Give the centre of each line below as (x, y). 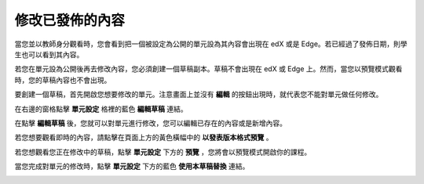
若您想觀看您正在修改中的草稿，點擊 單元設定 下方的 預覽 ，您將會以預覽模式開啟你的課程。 (163, 152)
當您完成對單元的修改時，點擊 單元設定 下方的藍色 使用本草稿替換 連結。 (132, 166)
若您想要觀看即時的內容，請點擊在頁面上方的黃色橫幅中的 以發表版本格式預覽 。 (144, 138)
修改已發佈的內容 (70, 20)
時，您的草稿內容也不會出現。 (63, 80)
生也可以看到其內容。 (49, 54)
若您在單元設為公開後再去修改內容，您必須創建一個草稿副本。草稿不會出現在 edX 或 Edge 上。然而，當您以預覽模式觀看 (208, 69)
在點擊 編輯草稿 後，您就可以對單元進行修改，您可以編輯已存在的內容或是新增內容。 (150, 123)
